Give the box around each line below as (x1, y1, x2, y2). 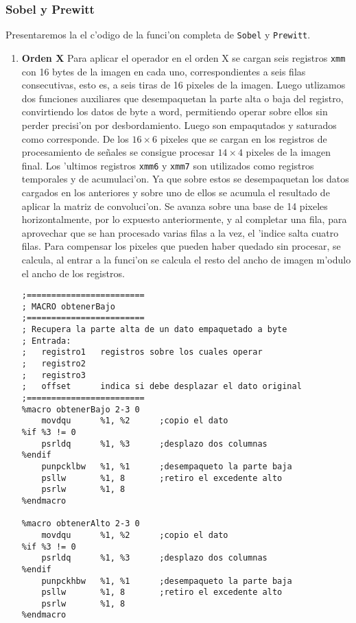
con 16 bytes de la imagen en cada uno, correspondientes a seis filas (21, 64, 306, 78)
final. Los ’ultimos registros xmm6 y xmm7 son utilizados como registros (21, 158, 314, 172)
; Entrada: (21, 336, 71, 346)
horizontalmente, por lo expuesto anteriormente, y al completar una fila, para (21, 212, 347, 226)
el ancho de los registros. (21, 266, 125, 280)
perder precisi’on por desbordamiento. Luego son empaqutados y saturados (21, 117, 337, 132)
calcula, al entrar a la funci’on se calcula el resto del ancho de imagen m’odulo (21, 252, 351, 266)
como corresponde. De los (21, 131, 129, 145)
